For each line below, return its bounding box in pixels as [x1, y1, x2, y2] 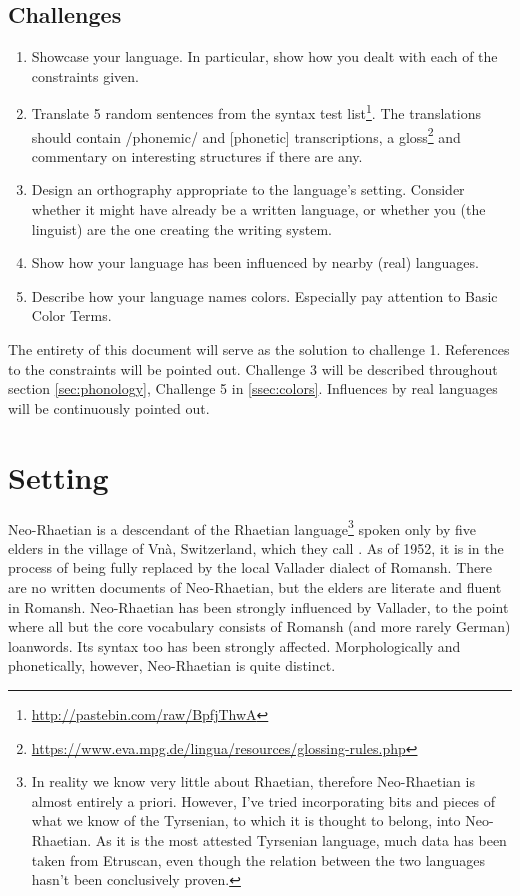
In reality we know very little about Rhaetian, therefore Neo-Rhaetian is [31, 771, 475, 792]
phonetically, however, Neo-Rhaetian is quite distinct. [8, 655, 336, 676]
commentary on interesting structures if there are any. [31, 145, 363, 166]
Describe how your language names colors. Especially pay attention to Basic [31, 285, 498, 306]
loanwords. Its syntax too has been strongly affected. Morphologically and [8, 635, 461, 656]
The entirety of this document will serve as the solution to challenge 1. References [8, 339, 510, 360]
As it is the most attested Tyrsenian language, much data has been [95, 829, 507, 850]
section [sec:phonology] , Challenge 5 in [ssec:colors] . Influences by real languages [8, 378, 498, 399]
